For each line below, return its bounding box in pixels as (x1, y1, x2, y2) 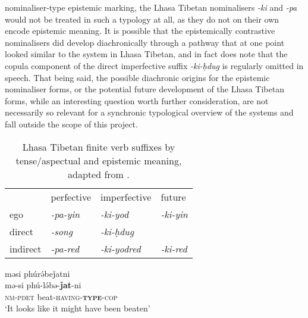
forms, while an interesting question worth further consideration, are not (5, 94, 269, 107)
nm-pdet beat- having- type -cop (5, 290, 118, 303)
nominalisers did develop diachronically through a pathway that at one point (5, 36, 285, 48)
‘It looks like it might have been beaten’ (5, 302, 150, 314)
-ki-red (161, 241, 187, 255)
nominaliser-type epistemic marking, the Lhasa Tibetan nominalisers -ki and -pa (5, 1, 297, 13)
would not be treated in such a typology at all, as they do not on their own (5, 13, 279, 25)
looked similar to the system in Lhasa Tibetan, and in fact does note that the (5, 48, 288, 60)
